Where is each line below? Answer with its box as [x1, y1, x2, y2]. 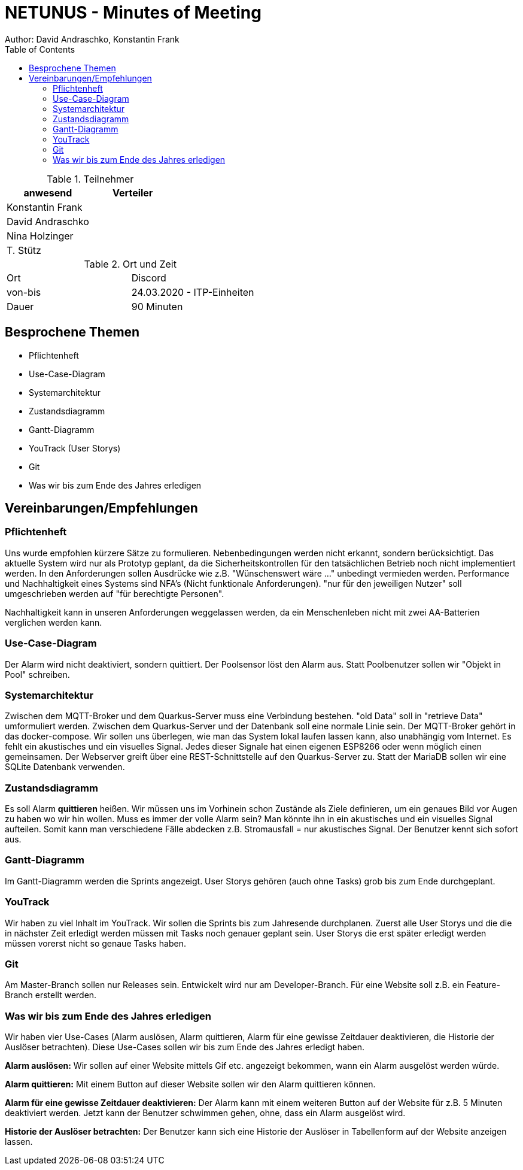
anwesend [23, 186, 72, 199]
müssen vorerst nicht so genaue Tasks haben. [5, 938, 186, 948]
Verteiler [112, 186, 153, 199]
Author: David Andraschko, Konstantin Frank [5, 34, 180, 44]
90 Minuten [131, 300, 183, 313]
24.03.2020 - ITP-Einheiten [131, 286, 254, 298]
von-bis [7, 286, 41, 298]
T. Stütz [7, 244, 41, 256]
